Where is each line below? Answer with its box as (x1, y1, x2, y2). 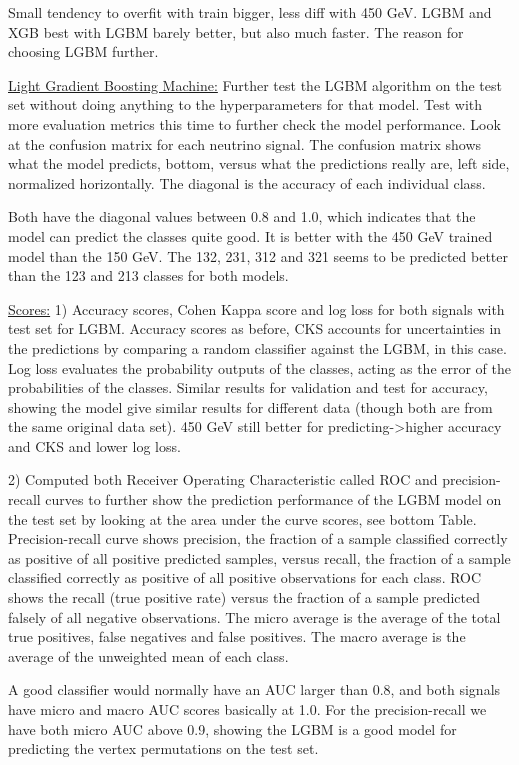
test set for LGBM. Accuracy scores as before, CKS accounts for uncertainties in (8, 318, 502, 339)
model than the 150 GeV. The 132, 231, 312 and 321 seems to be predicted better (8, 245, 509, 266)
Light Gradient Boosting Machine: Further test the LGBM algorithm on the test (8, 74, 502, 95)
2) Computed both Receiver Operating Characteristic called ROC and (8, 469, 438, 490)
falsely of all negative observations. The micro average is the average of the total (8, 606, 501, 627)
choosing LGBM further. (8, 41, 159, 62)
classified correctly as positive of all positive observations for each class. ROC (8, 567, 482, 588)
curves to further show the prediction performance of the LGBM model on (45, 489, 502, 510)
